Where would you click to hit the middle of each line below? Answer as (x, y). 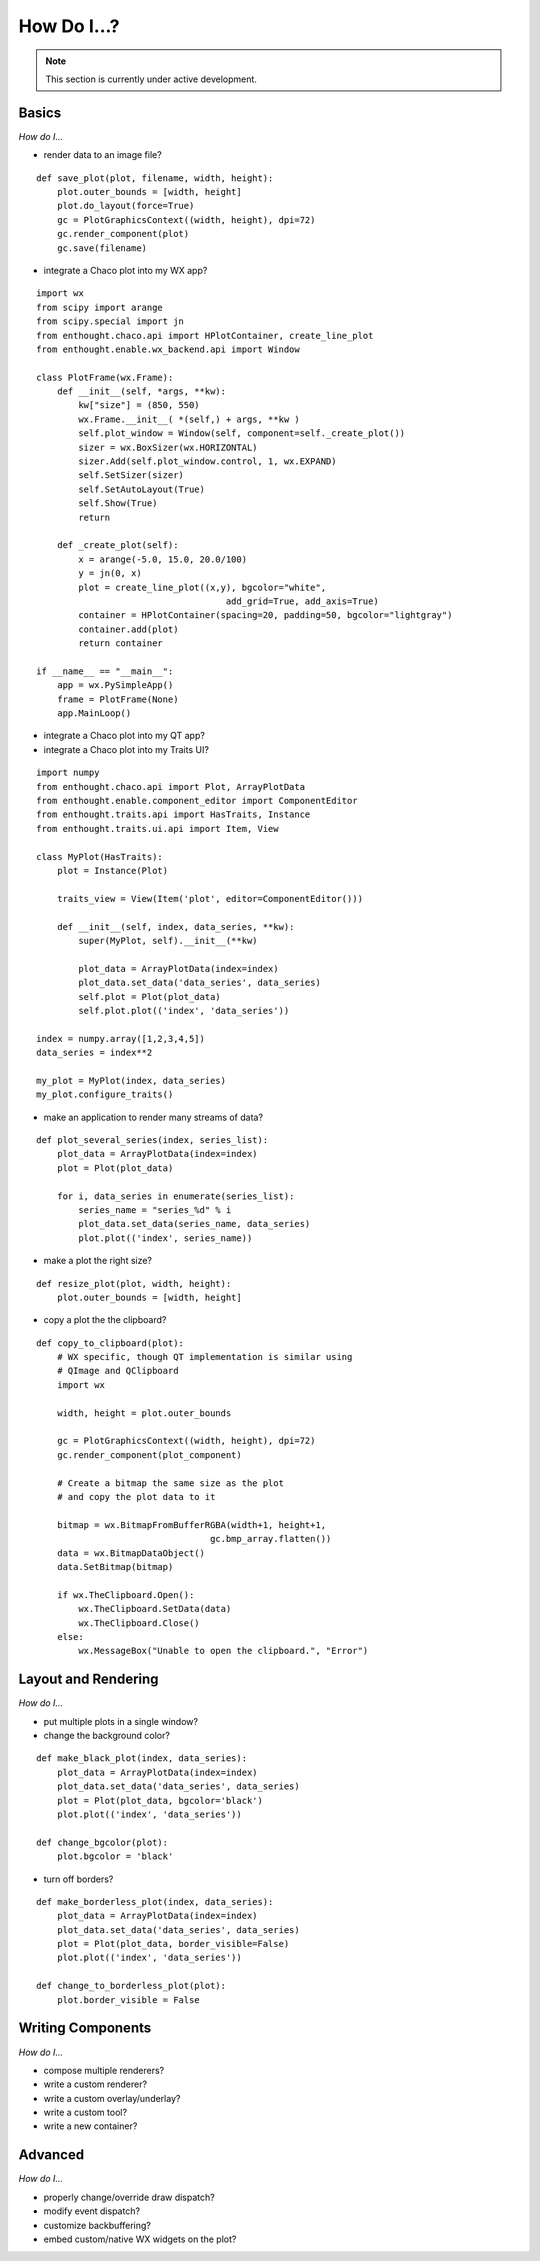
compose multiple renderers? (104, 2070)
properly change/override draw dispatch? (129, 2197)
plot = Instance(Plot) (112, 870)
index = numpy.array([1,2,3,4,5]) (120, 1038)
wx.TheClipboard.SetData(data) (155, 1609)
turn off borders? (78, 1879)
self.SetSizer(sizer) (131, 475)
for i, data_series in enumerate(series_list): (175, 1196)
